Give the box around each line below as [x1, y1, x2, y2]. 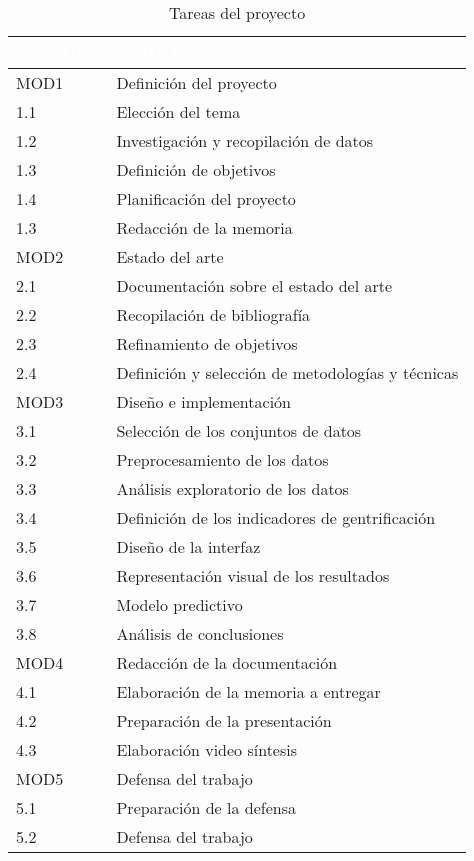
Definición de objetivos [116, 158, 276, 181]
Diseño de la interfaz [116, 535, 261, 558]
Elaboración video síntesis [116, 738, 298, 761]
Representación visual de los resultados [116, 564, 390, 587]
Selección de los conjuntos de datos [116, 419, 362, 442]
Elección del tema [116, 100, 241, 123]
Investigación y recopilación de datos [116, 129, 374, 152]
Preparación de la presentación [116, 709, 332, 732]
